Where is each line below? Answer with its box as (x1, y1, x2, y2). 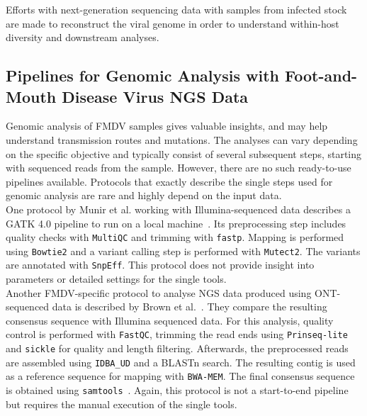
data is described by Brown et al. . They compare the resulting (52, 299, 327, 314)
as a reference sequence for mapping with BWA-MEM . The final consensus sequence (6, 369, 355, 383)
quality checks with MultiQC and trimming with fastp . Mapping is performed (6, 230, 344, 244)
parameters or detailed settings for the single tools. (6, 271, 227, 286)
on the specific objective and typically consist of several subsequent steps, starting (6, 146, 362, 161)
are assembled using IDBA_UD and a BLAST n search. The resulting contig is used (6, 354, 356, 369)
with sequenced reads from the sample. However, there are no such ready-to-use (6, 160, 351, 175)
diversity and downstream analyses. (6, 30, 159, 45)
